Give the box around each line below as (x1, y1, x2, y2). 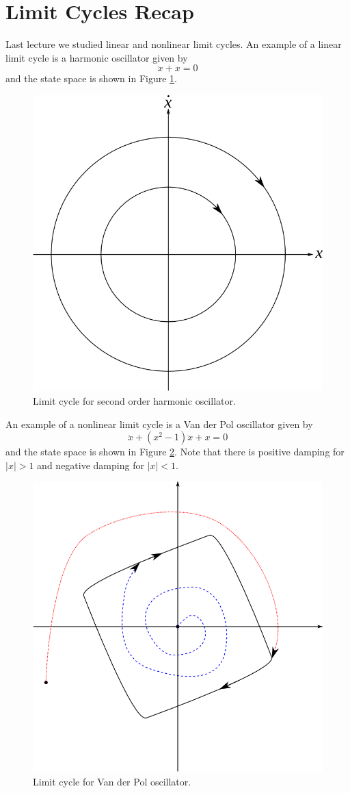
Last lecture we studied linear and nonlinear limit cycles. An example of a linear (5, 37, 342, 51)
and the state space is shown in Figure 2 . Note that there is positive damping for (5, 444, 345, 459)
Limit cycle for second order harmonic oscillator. (33, 394, 236, 408)
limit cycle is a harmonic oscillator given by (5, 50, 188, 64)
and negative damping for (37, 457, 144, 472)
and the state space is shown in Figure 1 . (5, 71, 177, 86)
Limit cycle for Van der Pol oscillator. (33, 775, 191, 788)
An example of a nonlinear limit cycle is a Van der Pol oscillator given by (5, 416, 313, 431)
